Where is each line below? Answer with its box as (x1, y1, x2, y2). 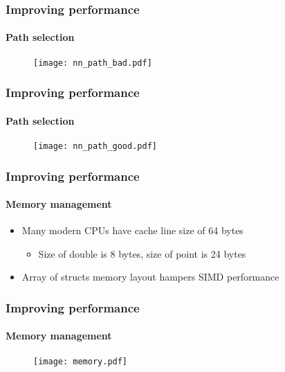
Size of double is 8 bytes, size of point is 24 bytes (38, 246, 246, 260)
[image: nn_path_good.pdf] (33, 141, 157, 151)
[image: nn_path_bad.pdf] (33, 57, 152, 68)
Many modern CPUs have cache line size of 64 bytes (21, 223, 243, 238)
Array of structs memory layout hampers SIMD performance (21, 269, 279, 284)
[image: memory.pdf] (33, 356, 128, 366)
